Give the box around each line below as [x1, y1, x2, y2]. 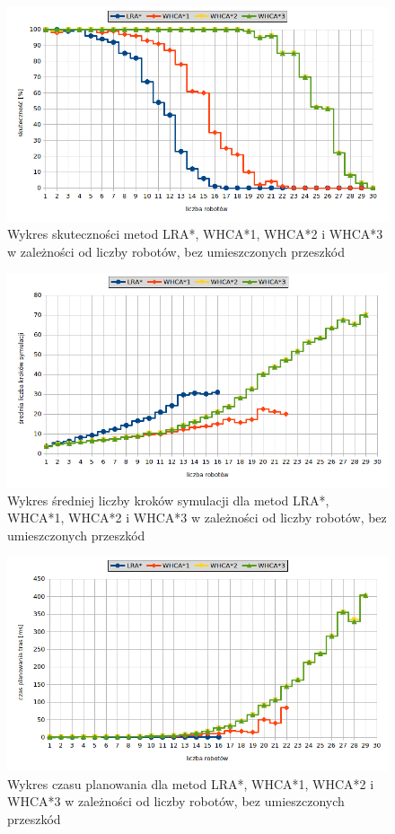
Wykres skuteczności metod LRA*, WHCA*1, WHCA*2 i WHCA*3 [7, 224, 383, 243]
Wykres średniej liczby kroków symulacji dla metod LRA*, [7, 490, 329, 509]
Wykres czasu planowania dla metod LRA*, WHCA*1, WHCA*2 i [7, 774, 374, 793]
